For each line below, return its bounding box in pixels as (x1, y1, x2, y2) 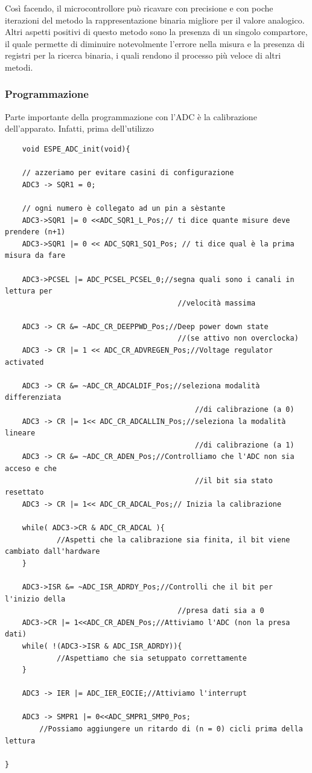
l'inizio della (5, 594, 66, 603)
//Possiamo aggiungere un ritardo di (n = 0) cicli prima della (39, 725, 303, 734)
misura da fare (5, 251, 66, 260)
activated (5, 358, 44, 367)
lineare (5, 429, 36, 438)
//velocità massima (177, 298, 256, 307)
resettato (5, 488, 44, 497)
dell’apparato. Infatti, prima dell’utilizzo (5, 122, 154, 135)
